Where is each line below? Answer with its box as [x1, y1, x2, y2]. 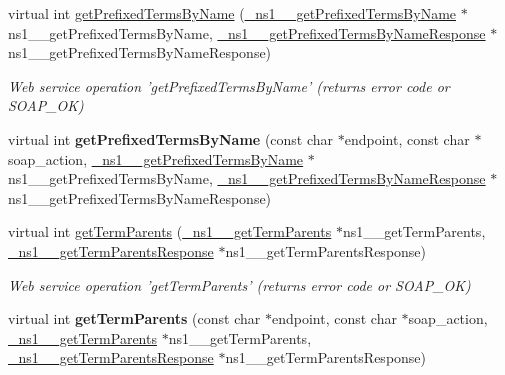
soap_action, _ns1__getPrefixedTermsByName [8, 148, 304, 169]
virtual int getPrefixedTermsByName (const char [8, 128, 334, 149]
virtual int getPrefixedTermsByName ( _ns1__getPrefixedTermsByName [8, 3, 457, 23]
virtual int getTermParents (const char [8, 308, 261, 329]
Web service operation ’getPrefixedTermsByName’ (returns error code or [8, 75, 450, 96]
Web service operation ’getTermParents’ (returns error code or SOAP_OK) [8, 274, 471, 295]
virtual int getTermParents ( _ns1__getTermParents [8, 221, 332, 242]
